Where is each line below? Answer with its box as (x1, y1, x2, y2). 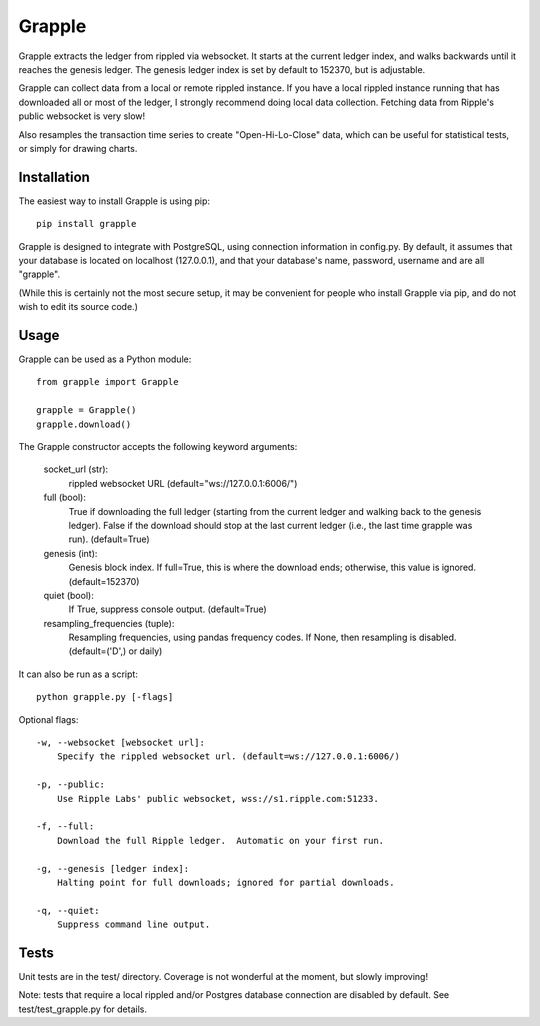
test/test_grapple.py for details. (18, 1003, 147, 1015)
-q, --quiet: (36, 905, 100, 916)
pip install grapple (36, 218, 137, 230)
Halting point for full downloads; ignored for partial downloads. (56, 876, 395, 888)
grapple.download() (36, 418, 132, 430)
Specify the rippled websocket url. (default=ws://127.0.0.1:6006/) (56, 751, 400, 762)
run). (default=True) (68, 533, 150, 545)
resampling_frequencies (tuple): (43, 617, 175, 629)
